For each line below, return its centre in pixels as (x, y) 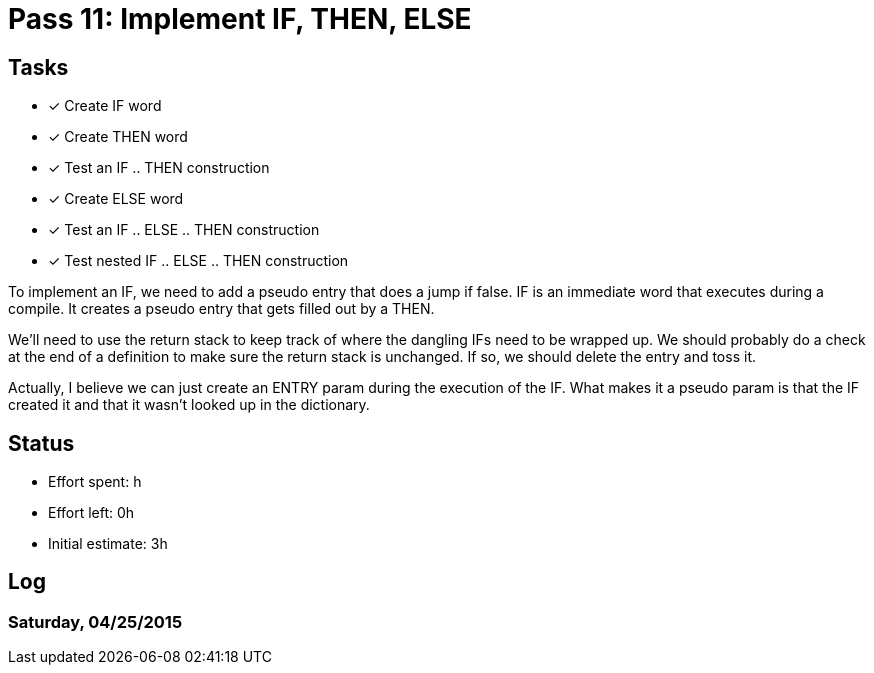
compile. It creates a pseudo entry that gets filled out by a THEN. (221, 309)
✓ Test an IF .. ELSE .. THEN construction (184, 230)
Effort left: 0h (91, 513)
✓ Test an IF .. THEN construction (159, 168)
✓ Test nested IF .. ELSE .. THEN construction (198, 261)
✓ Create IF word (105, 106)
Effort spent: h (95, 482)
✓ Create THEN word (118, 137)
